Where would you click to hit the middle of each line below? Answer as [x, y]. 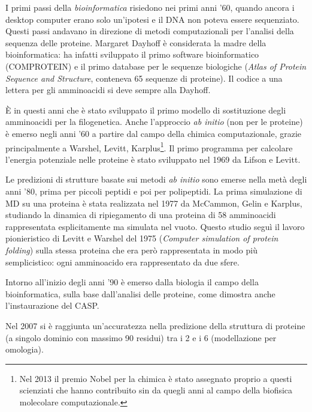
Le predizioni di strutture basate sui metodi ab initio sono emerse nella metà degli [156, 179]
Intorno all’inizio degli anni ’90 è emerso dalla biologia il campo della [132, 282]
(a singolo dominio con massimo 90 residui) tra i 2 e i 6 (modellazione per [141, 337]
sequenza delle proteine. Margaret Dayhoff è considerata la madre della [136, 42]
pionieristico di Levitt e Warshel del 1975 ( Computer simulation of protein [142, 238]
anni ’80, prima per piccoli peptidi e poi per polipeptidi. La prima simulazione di [154, 191]
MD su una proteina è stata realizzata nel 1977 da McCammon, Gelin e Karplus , [154, 203]
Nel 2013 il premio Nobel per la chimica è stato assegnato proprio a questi [156, 378]
